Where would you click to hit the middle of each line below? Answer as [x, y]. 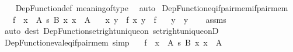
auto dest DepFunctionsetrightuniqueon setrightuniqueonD [111, 31]
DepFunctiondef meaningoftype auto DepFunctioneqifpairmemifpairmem [152, 8]
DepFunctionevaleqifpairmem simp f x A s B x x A [113, 42]
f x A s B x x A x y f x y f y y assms [119, 19]
